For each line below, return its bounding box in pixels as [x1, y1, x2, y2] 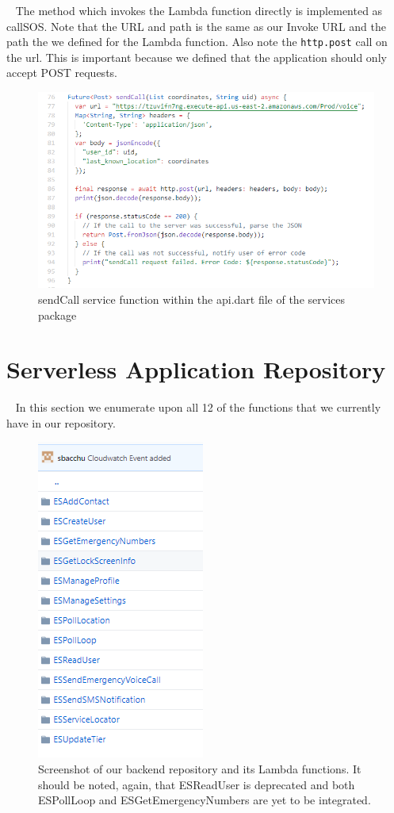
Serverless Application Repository [6, 353, 386, 385]
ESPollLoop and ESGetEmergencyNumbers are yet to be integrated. [38, 792, 371, 808]
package [38, 306, 77, 323]
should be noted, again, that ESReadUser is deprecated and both [38, 776, 355, 792]
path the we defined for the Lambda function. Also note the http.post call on [6, 33, 388, 50]
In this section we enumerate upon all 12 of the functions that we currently [15, 399, 381, 416]
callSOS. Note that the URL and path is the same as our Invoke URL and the [6, 17, 386, 34]
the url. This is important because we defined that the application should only [6, 48, 387, 65]
